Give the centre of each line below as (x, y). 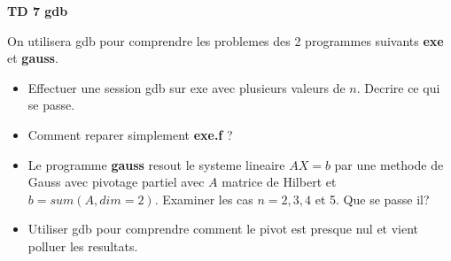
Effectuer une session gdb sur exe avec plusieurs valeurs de (187, 87)
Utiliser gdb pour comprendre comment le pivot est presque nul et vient (223, 229)
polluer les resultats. (83, 246)
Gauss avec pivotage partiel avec (116, 182)
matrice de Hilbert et (279, 182)
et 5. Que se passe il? (372, 199)
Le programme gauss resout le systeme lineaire (156, 164)
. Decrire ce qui (398, 87)
